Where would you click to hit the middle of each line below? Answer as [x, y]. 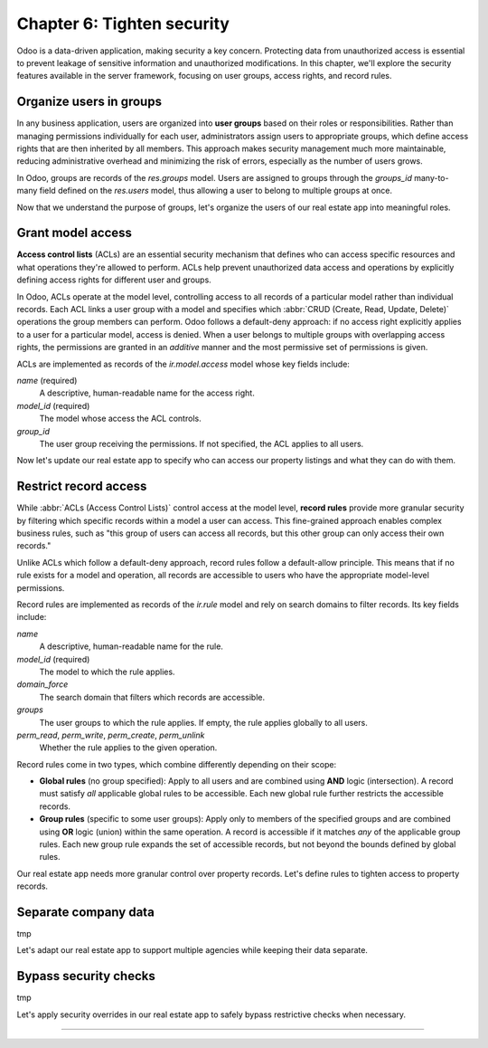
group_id [33, 431]
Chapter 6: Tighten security [123, 24]
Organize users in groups [89, 102]
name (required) [47, 381]
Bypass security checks [86, 976]
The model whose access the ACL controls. [121, 419]
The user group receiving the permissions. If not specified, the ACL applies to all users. [202, 443]
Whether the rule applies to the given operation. [128, 748]
